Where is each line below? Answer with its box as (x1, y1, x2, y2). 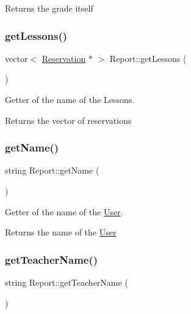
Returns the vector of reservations (5, 113, 132, 126)
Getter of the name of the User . (5, 205, 123, 218)
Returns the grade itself (5, 2, 93, 14)
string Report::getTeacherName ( (5, 276, 128, 288)
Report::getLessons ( (109, 52, 187, 64)
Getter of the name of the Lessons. (5, 93, 135, 105)
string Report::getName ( (5, 164, 99, 177)
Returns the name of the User (5, 226, 117, 239)
